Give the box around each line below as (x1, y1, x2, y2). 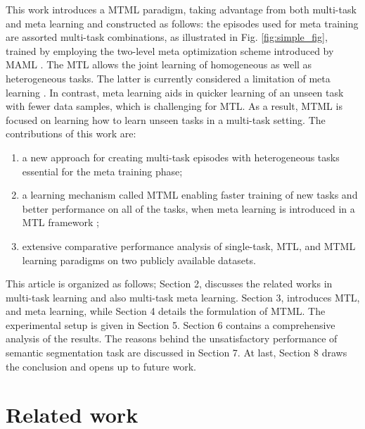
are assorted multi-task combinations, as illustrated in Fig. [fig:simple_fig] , (6, 30, 328, 44)
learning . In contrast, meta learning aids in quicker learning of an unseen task (6, 85, 344, 99)
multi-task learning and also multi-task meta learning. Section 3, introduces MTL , (6, 290, 360, 304)
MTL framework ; (22, 215, 99, 230)
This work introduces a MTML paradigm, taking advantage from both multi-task (6, 2, 357, 16)
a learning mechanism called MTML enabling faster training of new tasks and (22, 187, 358, 202)
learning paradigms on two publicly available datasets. (22, 252, 256, 267)
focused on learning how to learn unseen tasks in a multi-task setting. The (6, 112, 326, 127)
